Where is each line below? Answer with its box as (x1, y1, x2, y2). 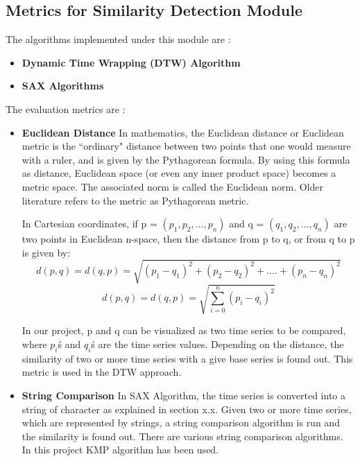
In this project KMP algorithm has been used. (22, 442, 219, 457)
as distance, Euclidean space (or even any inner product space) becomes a (22, 166, 336, 180)
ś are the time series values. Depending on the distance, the (91, 337, 344, 351)
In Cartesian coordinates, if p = (22, 216, 157, 231)
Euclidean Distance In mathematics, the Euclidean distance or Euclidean (22, 125, 344, 139)
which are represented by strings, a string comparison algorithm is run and (22, 415, 340, 430)
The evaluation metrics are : (6, 101, 126, 116)
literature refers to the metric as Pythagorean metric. (22, 193, 249, 207)
